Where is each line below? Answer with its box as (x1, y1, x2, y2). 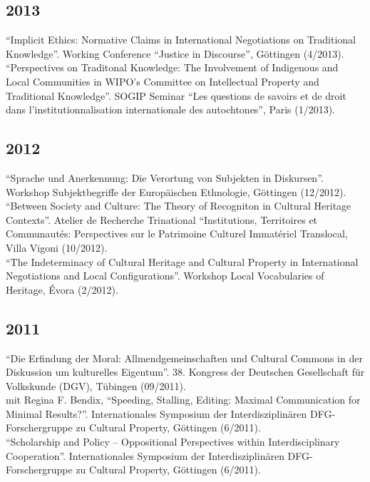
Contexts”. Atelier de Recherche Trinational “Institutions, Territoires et (6, 212, 318, 227)
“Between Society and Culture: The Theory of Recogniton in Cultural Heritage (6, 198, 351, 213)
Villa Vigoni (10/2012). (6, 240, 108, 255)
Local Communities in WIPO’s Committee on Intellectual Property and (6, 73, 319, 88)
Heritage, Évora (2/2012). (6, 282, 118, 297)
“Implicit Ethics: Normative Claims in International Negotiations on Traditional (6, 32, 356, 47)
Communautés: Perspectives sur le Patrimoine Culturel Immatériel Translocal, (6, 226, 348, 241)
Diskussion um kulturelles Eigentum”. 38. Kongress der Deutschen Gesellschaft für (6, 364, 365, 379)
